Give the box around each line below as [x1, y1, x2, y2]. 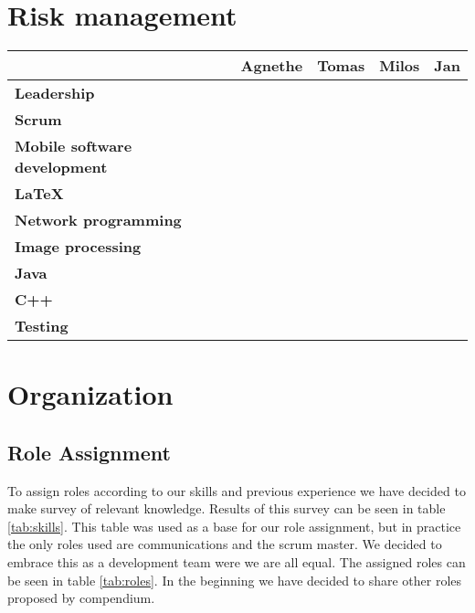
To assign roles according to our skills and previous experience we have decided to [7, 481, 466, 500]
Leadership [15, 82, 95, 104]
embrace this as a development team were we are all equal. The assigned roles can [7, 553, 466, 572]
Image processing [15, 236, 142, 258]
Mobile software [15, 135, 132, 157]
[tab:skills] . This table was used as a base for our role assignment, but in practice [7, 516, 461, 535]
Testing [15, 315, 69, 337]
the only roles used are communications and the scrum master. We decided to [7, 534, 442, 554]
